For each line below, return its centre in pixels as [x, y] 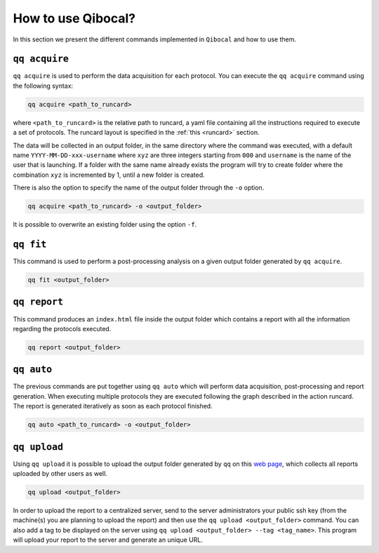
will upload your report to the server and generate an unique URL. [108, 540]
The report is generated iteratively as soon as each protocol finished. [113, 406]
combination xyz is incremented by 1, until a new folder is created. [109, 175]
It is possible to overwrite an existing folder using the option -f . [105, 225]
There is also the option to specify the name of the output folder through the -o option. [139, 188]
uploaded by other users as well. [60, 474]
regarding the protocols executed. [62, 328]
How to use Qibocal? [74, 18]
